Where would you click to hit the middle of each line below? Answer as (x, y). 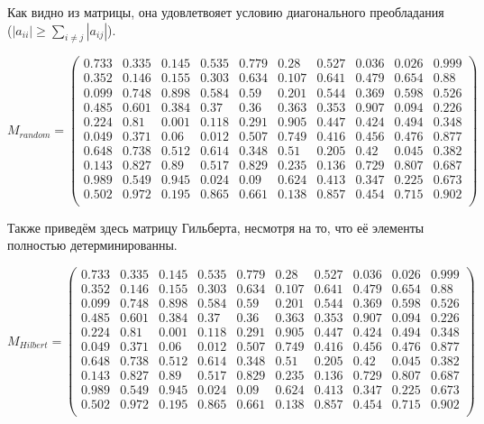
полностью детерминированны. (92, 245)
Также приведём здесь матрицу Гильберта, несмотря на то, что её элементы (216, 227)
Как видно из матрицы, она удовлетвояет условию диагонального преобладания (226, 12)
